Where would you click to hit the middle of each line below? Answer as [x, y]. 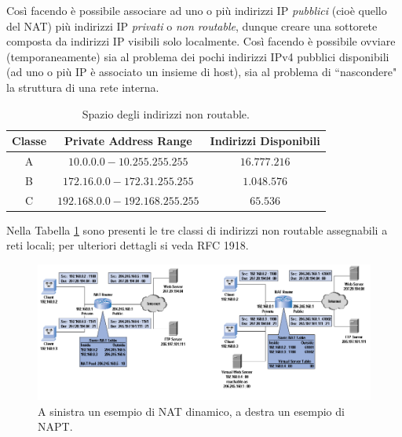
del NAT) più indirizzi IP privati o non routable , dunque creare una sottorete [192, 25]
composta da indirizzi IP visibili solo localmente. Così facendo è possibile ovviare [201, 41]
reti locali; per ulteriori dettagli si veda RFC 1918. [128, 245]
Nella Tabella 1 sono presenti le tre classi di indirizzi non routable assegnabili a [197, 229]
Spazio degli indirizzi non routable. [166, 113]
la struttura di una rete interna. [83, 87]
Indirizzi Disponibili [265, 141]
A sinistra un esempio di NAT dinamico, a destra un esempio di [191, 411]
